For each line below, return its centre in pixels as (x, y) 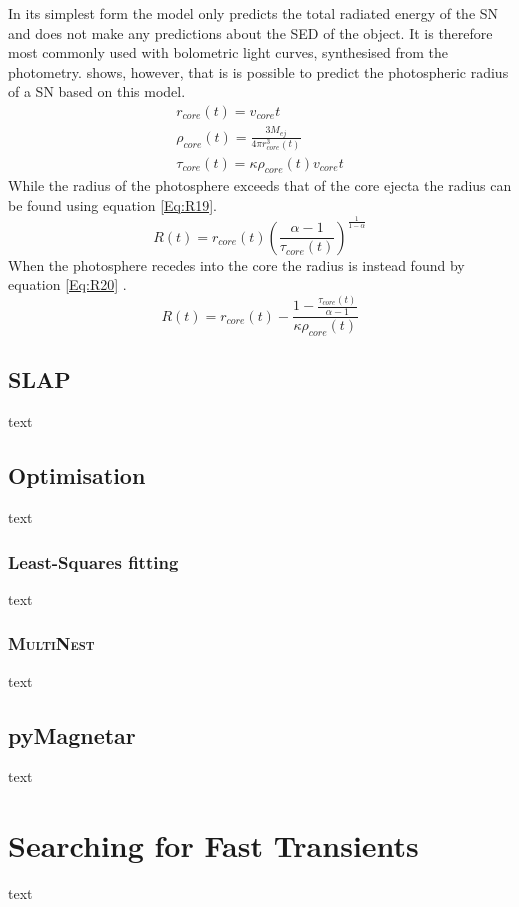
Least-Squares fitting (93, 561)
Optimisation (77, 475)
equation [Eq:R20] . (67, 284)
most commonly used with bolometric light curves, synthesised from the (228, 52)
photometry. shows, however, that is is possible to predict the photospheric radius (258, 71)
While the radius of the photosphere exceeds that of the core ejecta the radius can (260, 185)
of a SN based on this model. (97, 91)
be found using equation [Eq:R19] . (112, 204)
